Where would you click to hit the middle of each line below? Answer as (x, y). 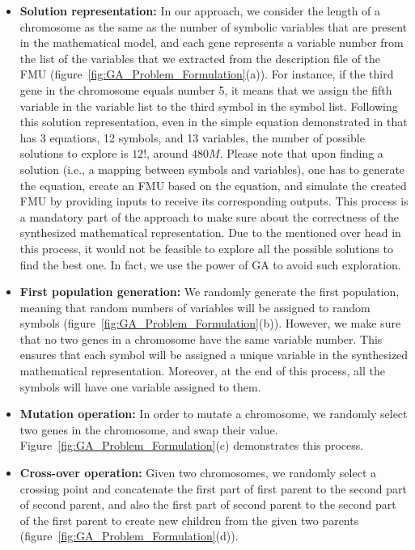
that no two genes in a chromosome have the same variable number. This (201, 338)
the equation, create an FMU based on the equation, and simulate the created (213, 185)
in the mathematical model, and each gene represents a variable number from (212, 42)
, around (167, 153)
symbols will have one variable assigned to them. (140, 386)
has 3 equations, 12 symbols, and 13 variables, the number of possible (192, 137)
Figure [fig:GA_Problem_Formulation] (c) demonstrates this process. (192, 445)
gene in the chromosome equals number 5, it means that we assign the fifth (206, 89)
